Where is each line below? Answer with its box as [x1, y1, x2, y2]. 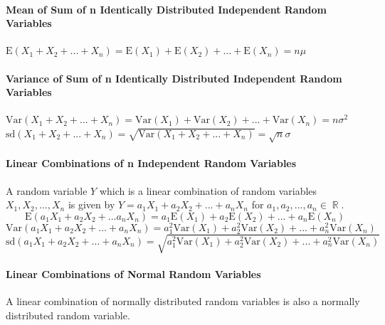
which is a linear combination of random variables [99, 183, 317, 198]
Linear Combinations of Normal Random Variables [6, 267, 261, 282]
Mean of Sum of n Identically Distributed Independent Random [6, 1, 327, 16]
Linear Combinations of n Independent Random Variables [6, 156, 297, 171]
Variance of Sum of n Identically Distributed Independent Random [6, 70, 342, 85]
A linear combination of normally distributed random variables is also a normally [6, 294, 360, 309]
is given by [68, 197, 115, 212]
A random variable [6, 183, 88, 198]
